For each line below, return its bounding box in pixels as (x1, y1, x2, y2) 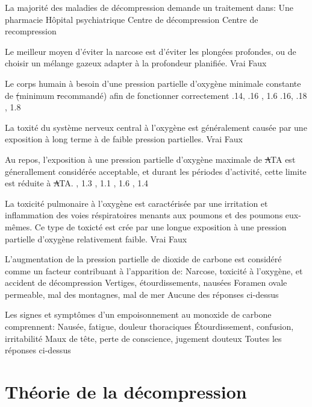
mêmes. (5, 220, 33, 233)
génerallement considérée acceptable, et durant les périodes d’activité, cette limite (5, 165, 307, 177)
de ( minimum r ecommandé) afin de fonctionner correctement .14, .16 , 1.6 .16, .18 (5, 89, 307, 101)
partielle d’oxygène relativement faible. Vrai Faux (5, 232, 187, 245)
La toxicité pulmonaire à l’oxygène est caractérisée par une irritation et (5, 197, 268, 209)
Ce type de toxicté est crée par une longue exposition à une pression (34, 220, 287, 233)
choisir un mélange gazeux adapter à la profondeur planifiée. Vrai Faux (5, 57, 267, 69)
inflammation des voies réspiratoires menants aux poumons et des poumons (5, 209, 283, 221)
